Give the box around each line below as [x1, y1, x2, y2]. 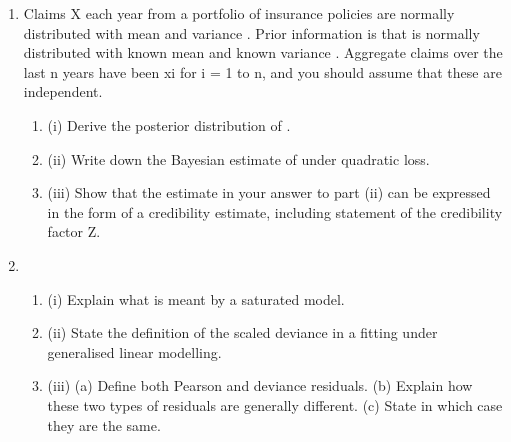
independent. [23, 81, 103, 102]
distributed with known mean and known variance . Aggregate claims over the [23, 42, 503, 63]
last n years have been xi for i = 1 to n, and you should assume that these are [23, 61, 502, 82]
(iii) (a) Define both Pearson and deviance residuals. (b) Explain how [47, 375, 473, 396]
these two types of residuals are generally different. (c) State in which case [47, 394, 503, 415]
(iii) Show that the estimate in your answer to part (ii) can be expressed [47, 182, 491, 203]
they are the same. [47, 414, 161, 435]
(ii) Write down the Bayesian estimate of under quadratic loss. [47, 148, 430, 169]
